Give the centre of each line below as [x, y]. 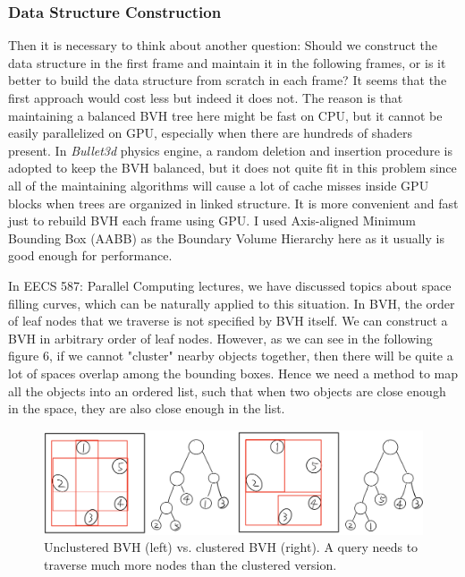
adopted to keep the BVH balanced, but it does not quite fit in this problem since [232, 168]
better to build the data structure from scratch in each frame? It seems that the [228, 80]
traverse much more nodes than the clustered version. [190, 565]
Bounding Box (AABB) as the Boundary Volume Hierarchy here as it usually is [226, 238]
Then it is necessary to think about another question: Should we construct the [223, 45]
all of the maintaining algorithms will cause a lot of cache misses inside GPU [219, 185]
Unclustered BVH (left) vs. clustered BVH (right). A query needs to [231, 547]
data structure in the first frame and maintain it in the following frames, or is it [227, 62]
